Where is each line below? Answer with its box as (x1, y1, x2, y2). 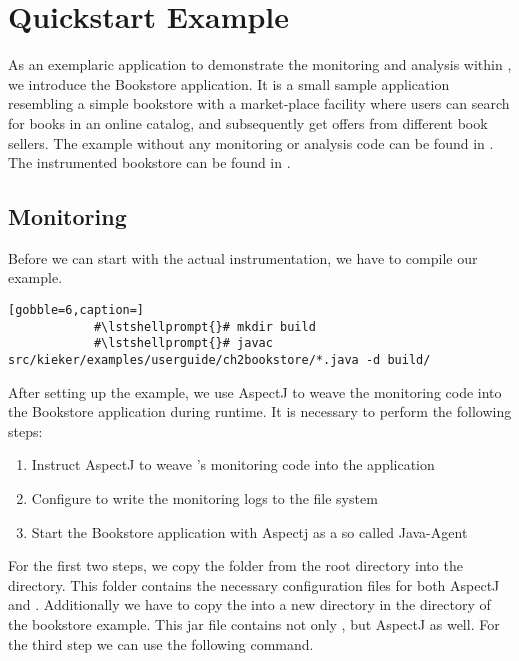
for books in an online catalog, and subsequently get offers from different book (8, 112, 488, 133)
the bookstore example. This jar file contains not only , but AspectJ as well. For (8, 614, 500, 635)
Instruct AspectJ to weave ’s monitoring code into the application (31, 454, 435, 475)
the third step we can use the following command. (8, 633, 314, 654)
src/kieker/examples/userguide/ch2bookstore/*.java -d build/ (8, 353, 431, 368)
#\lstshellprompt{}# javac (93, 336, 273, 351)
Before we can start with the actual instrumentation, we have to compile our (8, 247, 478, 268)
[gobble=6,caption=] (8, 303, 145, 318)
